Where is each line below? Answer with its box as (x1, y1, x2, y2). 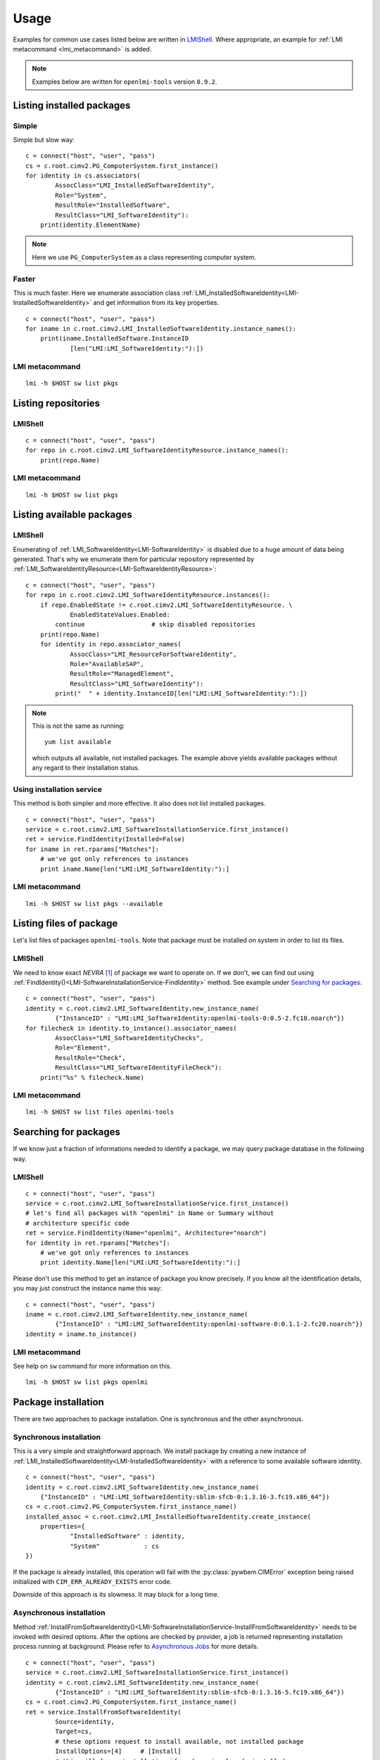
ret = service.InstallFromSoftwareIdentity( (25, 1708, 182, 1716)
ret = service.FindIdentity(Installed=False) (25, 835, 186, 843)
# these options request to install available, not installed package (55, 1737, 304, 1745)
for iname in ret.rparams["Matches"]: (25, 845, 160, 853)
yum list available (44, 738, 112, 746)
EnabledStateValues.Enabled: (70, 611, 170, 619)
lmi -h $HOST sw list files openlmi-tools (25, 1108, 175, 1116)
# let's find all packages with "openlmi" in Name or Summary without (25, 1209, 274, 1217)
